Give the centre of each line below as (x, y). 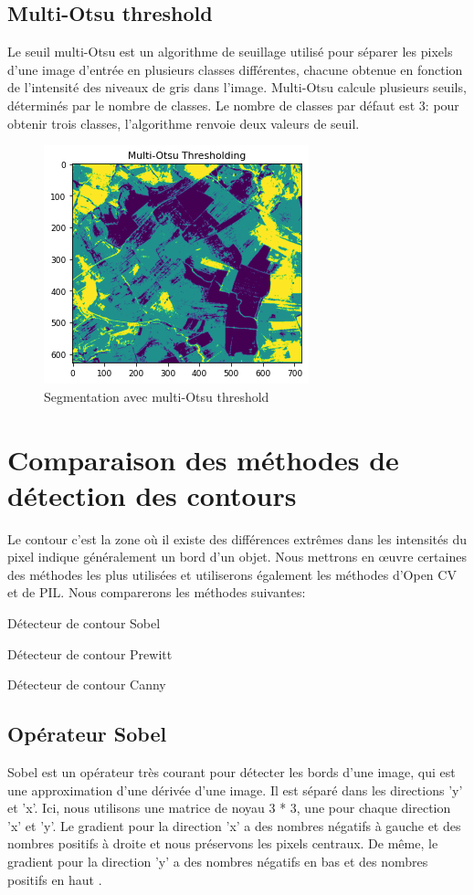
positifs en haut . (55, 879)
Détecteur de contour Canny (87, 684)
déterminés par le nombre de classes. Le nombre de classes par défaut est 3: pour (233, 105)
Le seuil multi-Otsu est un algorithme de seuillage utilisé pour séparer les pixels (230, 52)
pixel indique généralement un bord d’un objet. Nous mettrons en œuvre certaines (237, 557)
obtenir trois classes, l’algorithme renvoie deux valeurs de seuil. (184, 123)
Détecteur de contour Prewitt (90, 653)
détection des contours (152, 495)
